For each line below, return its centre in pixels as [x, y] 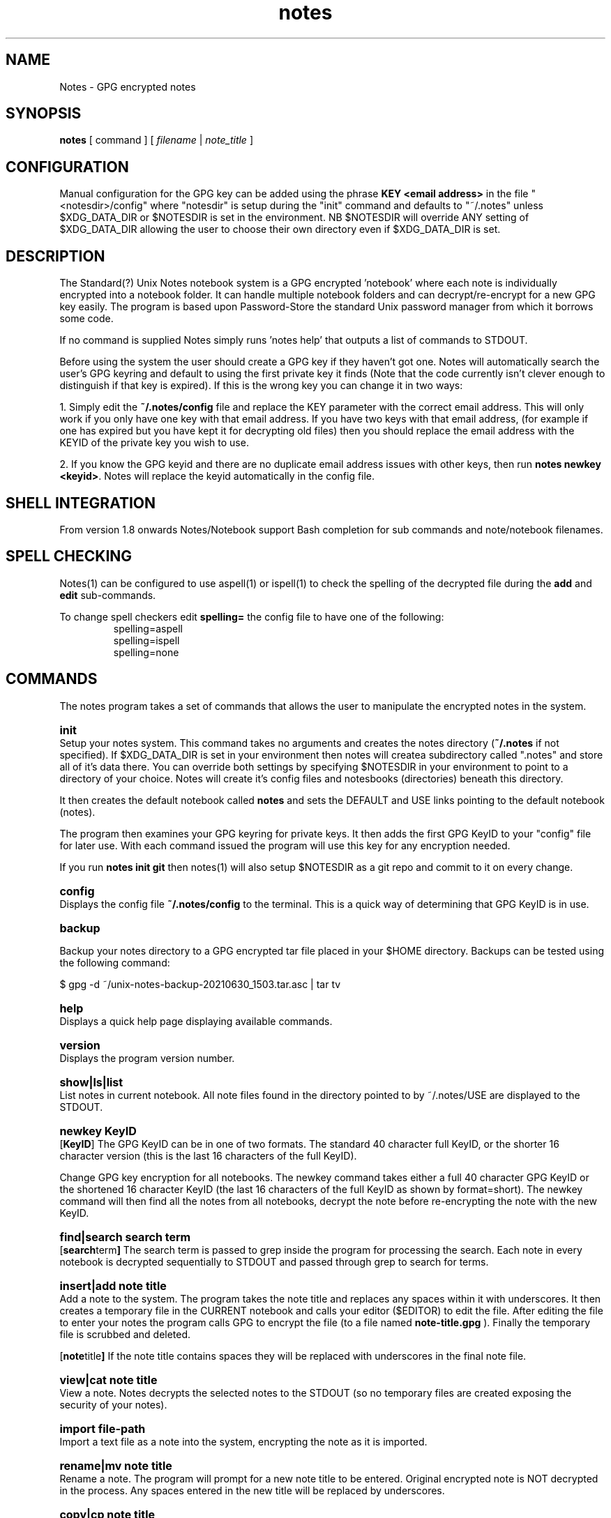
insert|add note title [113, 1285]
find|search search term [125, 1237]
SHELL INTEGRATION [81, 503]
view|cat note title [108, 1380]
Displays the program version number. [147, 1058]
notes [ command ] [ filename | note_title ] [156, 140]
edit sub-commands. [108, 595]
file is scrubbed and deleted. [125, 1334]
